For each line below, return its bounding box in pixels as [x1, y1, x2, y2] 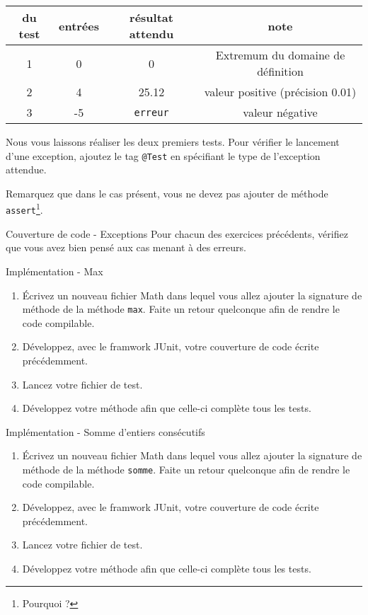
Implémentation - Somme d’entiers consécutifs [6, 424, 205, 439]
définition [257, 63, 304, 79]
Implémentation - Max [6, 263, 103, 278]
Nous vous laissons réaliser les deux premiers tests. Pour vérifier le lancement [6, 134, 340, 149]
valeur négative [243, 104, 318, 120]
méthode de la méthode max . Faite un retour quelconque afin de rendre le [22, 301, 340, 316]
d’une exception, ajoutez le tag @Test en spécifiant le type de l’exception [6, 148, 321, 163]
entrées [58, 17, 99, 34]
